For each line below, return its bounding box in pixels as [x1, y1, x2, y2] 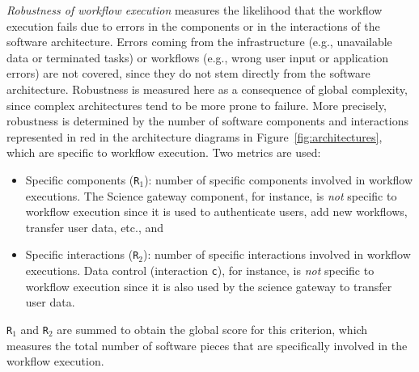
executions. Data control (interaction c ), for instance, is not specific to [25, 262, 375, 279]
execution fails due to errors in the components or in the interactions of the [6, 17, 380, 34]
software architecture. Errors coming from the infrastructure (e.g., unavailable [6, 33, 392, 50]
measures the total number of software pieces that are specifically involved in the [6, 336, 408, 353]
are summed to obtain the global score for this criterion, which [57, 320, 368, 337]
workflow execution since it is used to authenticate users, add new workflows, [25, 203, 408, 220]
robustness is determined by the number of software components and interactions [6, 112, 408, 129]
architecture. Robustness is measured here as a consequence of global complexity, [6, 80, 408, 97]
